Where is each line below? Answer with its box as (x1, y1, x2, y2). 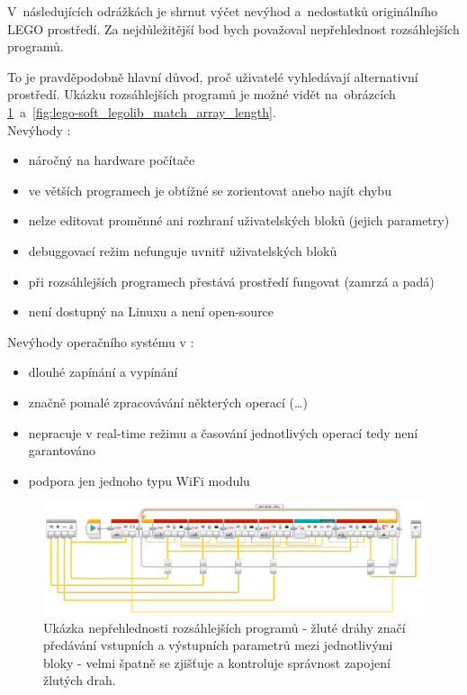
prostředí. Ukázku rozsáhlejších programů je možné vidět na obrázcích (7, 85, 396, 104)
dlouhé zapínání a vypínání (28, 362, 178, 381)
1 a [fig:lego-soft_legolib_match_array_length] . (7, 102, 276, 121)
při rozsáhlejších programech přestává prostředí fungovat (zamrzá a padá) (28, 271, 435, 290)
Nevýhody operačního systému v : (7, 332, 194, 351)
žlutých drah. (43, 671, 116, 690)
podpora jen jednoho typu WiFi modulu (28, 471, 250, 489)
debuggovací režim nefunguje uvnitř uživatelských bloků (28, 241, 337, 260)
